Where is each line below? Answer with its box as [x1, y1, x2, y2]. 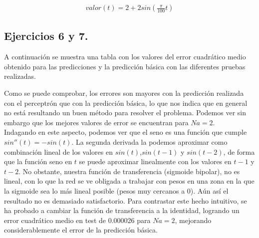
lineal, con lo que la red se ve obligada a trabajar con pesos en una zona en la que [4, 176, 255, 186]
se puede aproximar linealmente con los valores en [79, 156, 232, 167]
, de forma [223, 146, 255, 157]
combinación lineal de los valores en [4, 146, 113, 157]
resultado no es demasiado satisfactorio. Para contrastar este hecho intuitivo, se [4, 195, 247, 206]
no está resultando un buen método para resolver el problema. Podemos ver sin [4, 107, 246, 118]
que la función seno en [4, 156, 72, 167]
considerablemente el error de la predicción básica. [4, 225, 158, 235]
